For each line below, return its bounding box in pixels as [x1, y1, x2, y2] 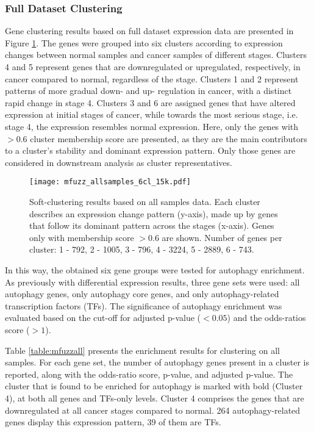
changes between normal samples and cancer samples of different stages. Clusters [5, 48, 307, 61]
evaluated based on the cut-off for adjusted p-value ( [5, 311, 201, 324]
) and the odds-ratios [227, 311, 306, 324]
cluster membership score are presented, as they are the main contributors [30, 132, 307, 145]
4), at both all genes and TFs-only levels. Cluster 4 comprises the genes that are [5, 391, 304, 404]
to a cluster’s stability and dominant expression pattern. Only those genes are [5, 144, 296, 157]
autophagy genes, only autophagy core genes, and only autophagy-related [5, 287, 279, 300]
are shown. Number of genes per [162, 231, 282, 243]
